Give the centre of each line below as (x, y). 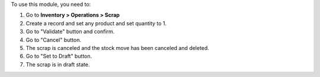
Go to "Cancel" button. (54, 40)
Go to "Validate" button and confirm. (70, 32)
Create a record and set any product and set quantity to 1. (96, 23)
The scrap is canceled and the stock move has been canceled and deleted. (118, 48)
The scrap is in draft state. (58, 64)
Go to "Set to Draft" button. (59, 56)
